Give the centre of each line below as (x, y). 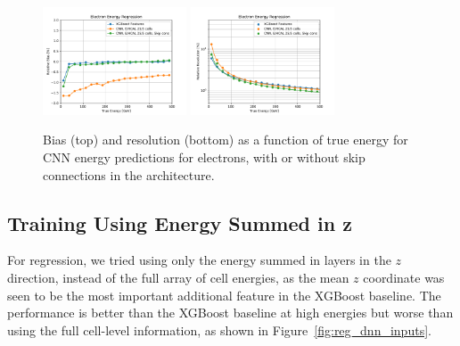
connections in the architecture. (129, 174)
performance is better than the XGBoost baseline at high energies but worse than (230, 313)
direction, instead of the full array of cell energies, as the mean (178, 277)
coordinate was (404, 277)
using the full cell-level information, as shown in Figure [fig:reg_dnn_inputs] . (219, 330)
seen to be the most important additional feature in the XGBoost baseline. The (224, 295)
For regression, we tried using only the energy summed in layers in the (199, 260)
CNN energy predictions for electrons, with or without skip (204, 157)
